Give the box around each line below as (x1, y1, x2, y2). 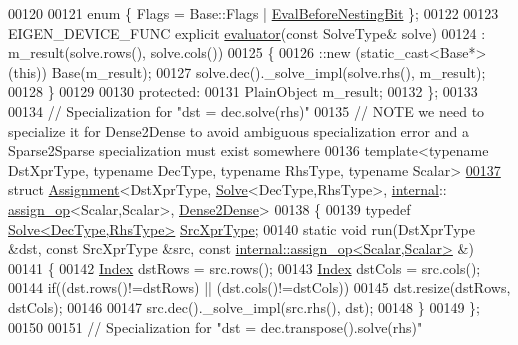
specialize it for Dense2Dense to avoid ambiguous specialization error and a (8, 120, 469, 141)
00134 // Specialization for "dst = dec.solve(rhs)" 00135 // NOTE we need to (8, 100, 485, 121)
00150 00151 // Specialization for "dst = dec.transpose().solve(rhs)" (8, 316, 423, 337)
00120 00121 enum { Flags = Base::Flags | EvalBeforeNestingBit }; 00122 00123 (8, 3, 499, 23)
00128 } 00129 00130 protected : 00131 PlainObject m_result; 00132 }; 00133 (8, 81, 478, 102)
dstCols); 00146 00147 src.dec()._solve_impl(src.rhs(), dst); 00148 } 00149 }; (8, 296, 480, 317)
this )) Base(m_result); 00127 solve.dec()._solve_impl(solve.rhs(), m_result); (13, 61, 486, 82)
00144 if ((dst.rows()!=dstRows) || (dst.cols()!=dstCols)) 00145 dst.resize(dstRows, (8, 277, 511, 298)
